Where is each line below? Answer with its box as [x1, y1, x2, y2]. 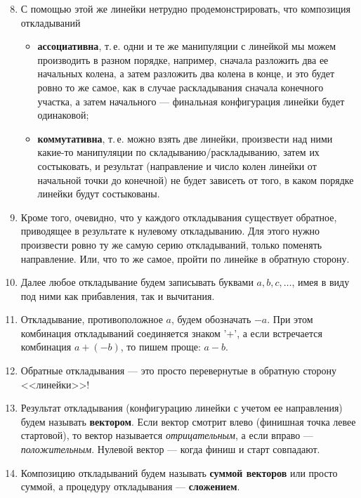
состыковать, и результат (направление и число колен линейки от [37, 158, 317, 173]
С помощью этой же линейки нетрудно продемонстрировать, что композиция [20, 1, 350, 15]
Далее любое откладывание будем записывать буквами [20, 275, 254, 289]
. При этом [267, 312, 313, 327]
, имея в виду [291, 275, 350, 289]
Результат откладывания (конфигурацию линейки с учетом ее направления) [20, 400, 343, 415]
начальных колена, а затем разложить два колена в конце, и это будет [37, 66, 335, 81]
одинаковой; [37, 107, 89, 122]
